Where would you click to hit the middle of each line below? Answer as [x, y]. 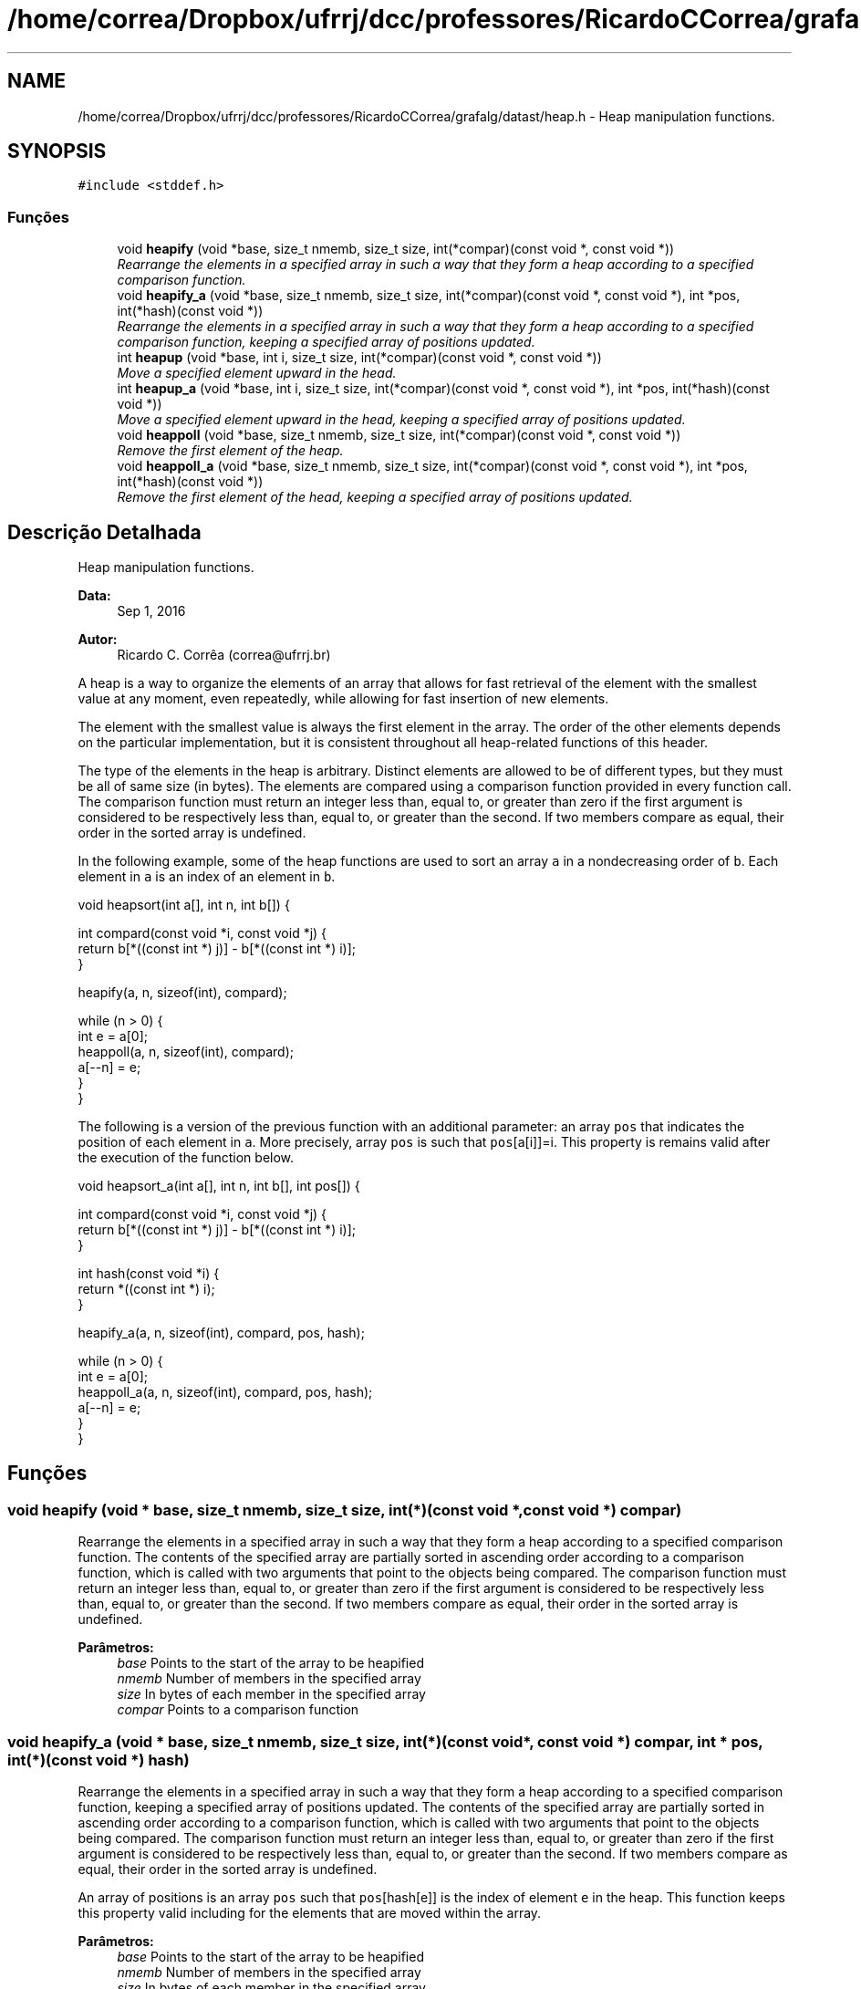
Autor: [98, 640]
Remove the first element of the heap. [230, 451]
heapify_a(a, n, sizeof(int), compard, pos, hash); [221, 1333]
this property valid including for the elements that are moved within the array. [310, 1913]
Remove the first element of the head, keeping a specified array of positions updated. [375, 497]
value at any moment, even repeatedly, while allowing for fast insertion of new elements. [343, 699]
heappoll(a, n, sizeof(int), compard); [186, 1052]
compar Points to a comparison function [238, 1710]
